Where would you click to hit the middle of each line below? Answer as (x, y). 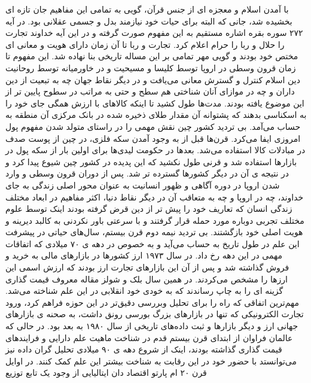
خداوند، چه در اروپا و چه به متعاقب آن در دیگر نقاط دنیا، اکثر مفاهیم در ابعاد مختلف (155, 197)
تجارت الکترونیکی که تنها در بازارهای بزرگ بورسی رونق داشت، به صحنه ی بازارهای (155, 314)
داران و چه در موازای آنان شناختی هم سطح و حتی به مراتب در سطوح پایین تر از (150, 91)
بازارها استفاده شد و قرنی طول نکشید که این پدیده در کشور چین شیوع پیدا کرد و (151, 161)
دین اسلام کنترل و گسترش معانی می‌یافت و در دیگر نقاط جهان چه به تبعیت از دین (153, 79)
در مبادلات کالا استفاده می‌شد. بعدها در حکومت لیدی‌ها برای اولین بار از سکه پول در (155, 150)
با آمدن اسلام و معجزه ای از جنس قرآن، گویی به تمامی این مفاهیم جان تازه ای (147, 9)
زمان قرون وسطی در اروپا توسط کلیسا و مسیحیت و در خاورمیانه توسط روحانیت (151, 67)
